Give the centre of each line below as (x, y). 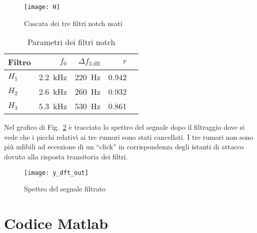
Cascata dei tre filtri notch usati (73, 23)
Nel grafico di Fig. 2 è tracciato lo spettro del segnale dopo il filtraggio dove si (124, 127)
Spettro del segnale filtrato (65, 189)
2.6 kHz (53, 92)
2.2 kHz (53, 77)
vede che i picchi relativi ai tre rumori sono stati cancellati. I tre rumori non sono (129, 137)
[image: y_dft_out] (56, 173)
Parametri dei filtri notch (71, 42)
